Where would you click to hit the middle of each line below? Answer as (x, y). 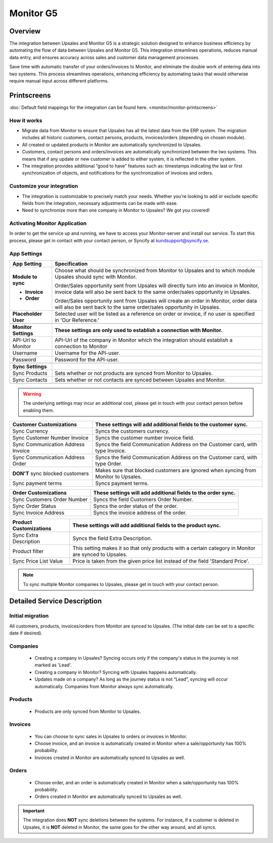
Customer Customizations (45, 425)
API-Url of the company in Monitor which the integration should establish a (144, 340)
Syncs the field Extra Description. (112, 538)
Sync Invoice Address (38, 513)
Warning (32, 394)
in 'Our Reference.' (77, 320)
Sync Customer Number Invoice (50, 438)
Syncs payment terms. (122, 483)
